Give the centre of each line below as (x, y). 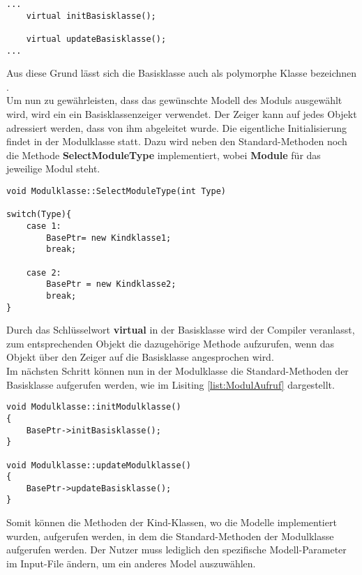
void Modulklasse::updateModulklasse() (99, 465)
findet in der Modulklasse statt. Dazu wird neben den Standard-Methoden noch (177, 141)
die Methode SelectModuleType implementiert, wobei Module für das (164, 155)
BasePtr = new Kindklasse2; (111, 284)
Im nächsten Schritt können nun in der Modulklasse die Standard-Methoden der (178, 371)
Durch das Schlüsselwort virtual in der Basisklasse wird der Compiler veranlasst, (181, 330)
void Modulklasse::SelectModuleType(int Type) (116, 192)
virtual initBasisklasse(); (91, 16)
